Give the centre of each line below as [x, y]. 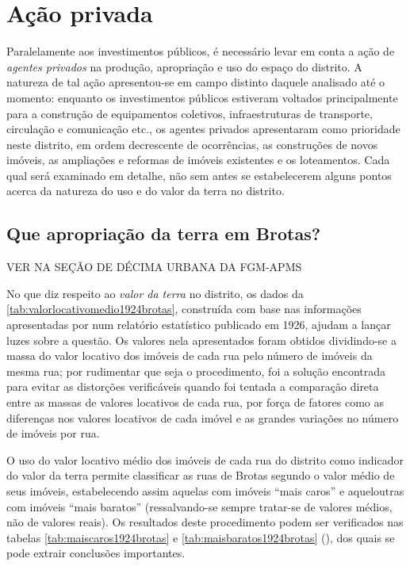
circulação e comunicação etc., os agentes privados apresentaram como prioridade [203, 129]
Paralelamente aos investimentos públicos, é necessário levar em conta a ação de [201, 51]
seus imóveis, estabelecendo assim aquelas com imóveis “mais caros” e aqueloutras [205, 490]
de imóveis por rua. [53, 433]
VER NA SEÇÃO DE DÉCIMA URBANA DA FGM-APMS [154, 267]
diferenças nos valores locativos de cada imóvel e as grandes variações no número [203, 417]
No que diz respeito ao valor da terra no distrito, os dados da [155, 293]
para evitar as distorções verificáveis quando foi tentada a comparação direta [193, 386]
